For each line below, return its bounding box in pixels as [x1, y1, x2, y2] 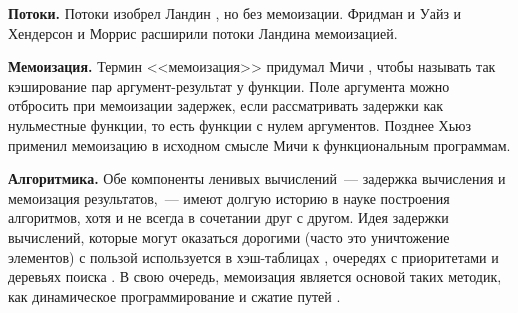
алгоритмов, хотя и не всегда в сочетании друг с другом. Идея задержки [8, 207, 449, 228]
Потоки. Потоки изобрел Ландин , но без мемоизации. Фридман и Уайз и [8, 3, 462, 23]
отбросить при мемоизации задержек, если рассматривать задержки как [8, 95, 444, 116]
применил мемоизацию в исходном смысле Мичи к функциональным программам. [8, 134, 511, 155]
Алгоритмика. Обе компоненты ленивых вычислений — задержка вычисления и [8, 168, 506, 189]
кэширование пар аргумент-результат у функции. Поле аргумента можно [8, 75, 450, 96]
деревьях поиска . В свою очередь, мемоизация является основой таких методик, [8, 266, 502, 287]
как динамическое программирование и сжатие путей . [8, 285, 341, 306]
